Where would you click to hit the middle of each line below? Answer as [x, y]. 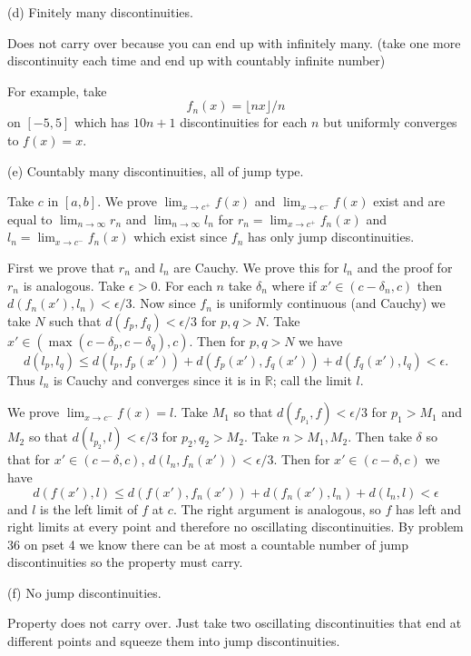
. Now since [164, 303]
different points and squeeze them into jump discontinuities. [174, 641]
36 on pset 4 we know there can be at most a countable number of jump [208, 544]
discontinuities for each [244, 122]
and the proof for [405, 267]
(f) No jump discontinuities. [84, 592]
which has [102, 122]
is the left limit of [89, 508]
